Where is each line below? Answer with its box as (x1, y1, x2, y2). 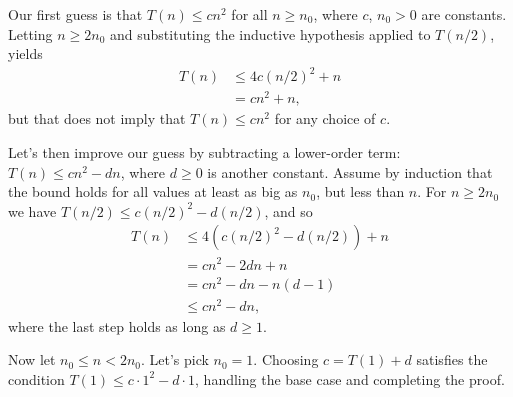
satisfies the (416, 349, 488, 370)
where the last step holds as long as (8, 315, 226, 336)
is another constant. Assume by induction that (207, 161, 493, 182)
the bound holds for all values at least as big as (8, 181, 298, 202)
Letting (8, 23, 53, 44)
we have (8, 200, 57, 221)
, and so (264, 200, 313, 221)
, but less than (316, 181, 405, 202)
